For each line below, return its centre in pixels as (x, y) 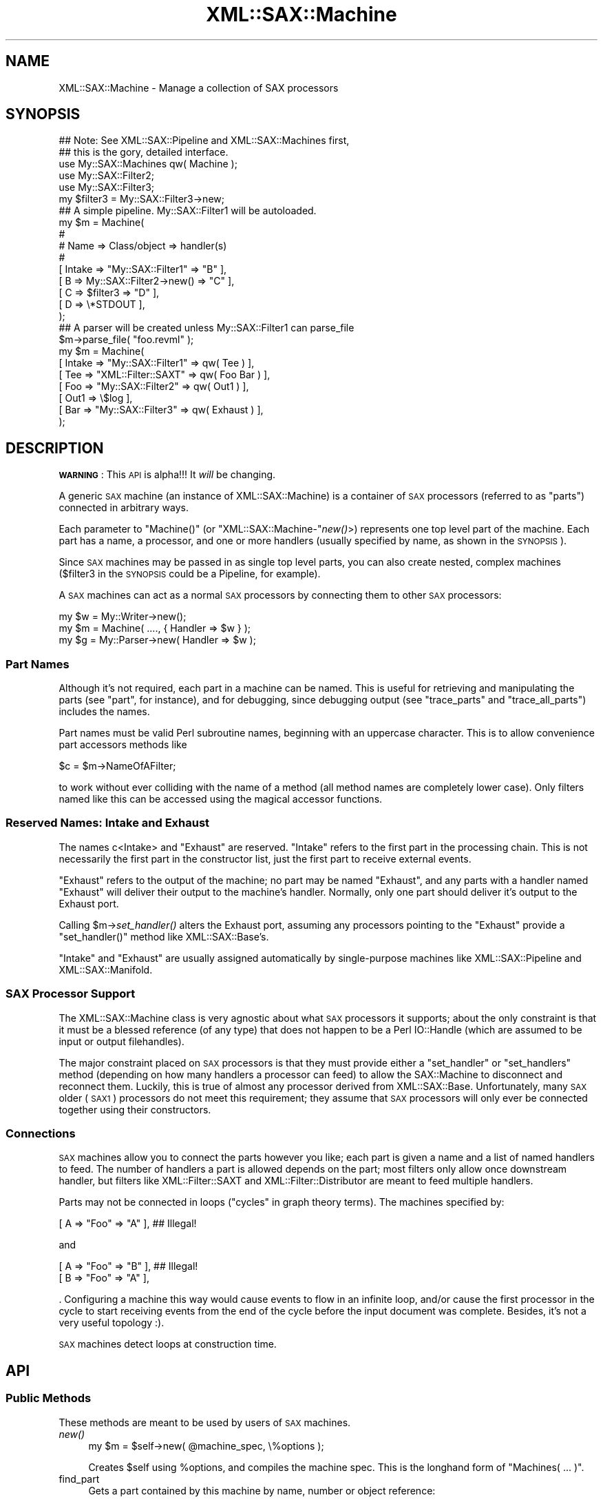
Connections (41, 1133)
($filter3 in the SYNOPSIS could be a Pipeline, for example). (190, 574)
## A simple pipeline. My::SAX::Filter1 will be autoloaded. (188, 211)
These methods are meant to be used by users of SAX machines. (205, 1422)
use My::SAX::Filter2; (106, 176)
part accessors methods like (123, 745)
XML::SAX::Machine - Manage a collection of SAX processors (199, 88)
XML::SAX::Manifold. (106, 969)
